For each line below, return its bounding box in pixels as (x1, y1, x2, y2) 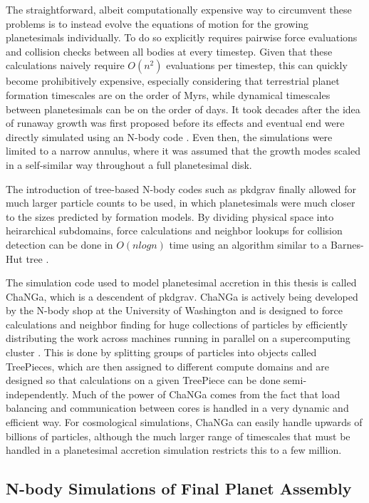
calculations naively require (6, 58, 125, 73)
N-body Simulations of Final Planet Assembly (6, 477, 352, 499)
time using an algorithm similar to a (169, 237, 328, 251)
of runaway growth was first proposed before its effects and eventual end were (6, 115, 345, 130)
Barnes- (331, 237, 364, 251)
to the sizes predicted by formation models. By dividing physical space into (6, 209, 334, 224)
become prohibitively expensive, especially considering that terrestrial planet (6, 73, 340, 88)
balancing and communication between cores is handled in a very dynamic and (6, 400, 349, 415)
